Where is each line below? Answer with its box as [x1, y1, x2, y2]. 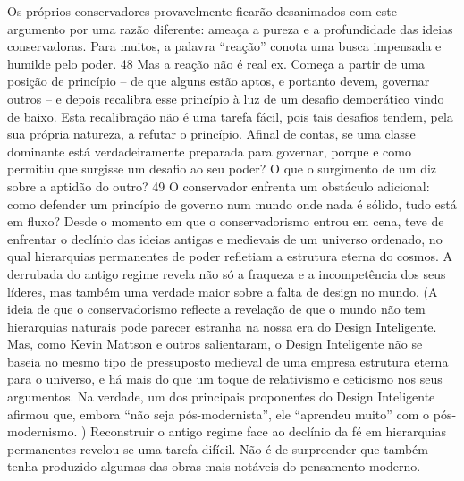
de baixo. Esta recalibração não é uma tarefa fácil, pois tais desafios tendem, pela [7, 106, 453, 125]
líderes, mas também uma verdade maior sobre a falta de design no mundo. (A [7, 282, 438, 300]
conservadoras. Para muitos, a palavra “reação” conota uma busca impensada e [7, 37, 442, 55]
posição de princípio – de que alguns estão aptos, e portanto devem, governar [7, 72, 430, 90]
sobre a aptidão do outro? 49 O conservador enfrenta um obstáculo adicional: [7, 176, 430, 195]
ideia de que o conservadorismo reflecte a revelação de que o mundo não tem [7, 300, 426, 318]
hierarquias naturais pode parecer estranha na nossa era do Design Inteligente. [7, 316, 437, 335]
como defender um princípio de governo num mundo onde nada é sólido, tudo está [7, 194, 457, 213]
